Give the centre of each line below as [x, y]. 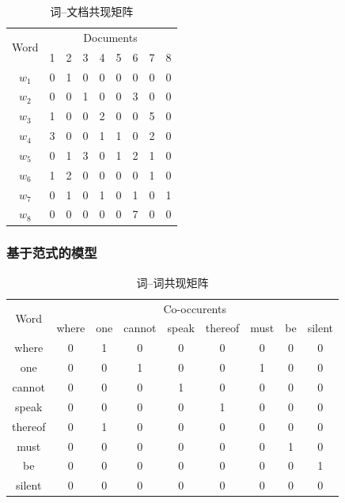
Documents [110, 37]
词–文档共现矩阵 [92, 11]
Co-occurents [195, 308]
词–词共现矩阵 [172, 282]
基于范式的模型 [52, 253]
